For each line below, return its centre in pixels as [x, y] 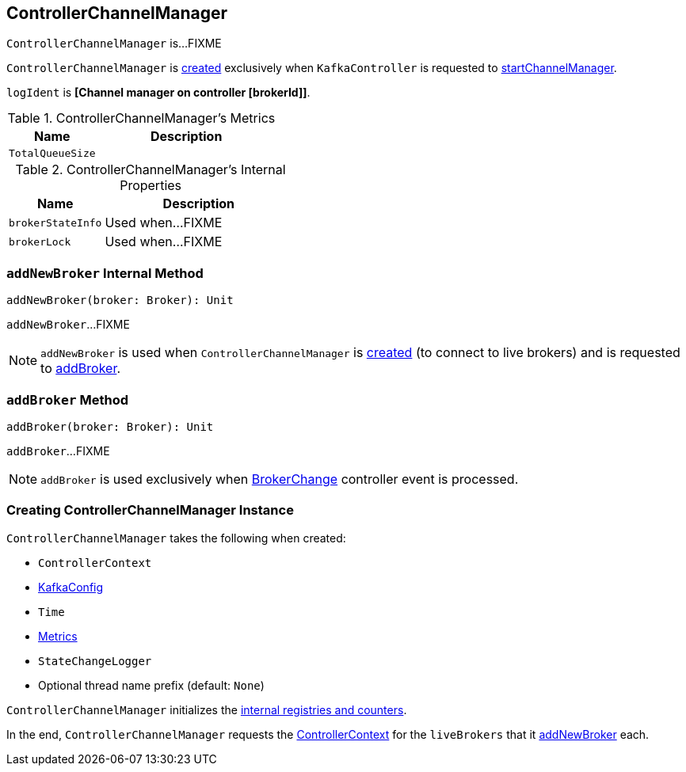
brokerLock [40, 241]
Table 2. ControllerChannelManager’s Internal [151, 170]
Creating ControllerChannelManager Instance [150, 510]
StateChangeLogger [95, 661]
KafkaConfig [71, 587]
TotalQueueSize [52, 154]
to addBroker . [81, 369]
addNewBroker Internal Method [105, 273]
